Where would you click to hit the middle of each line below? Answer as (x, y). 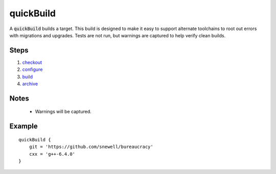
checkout (32, 62)
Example (24, 126)
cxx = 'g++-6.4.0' (52, 154)
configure (32, 69)
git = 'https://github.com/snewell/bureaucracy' (91, 147)
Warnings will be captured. (63, 112)
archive (30, 84)
